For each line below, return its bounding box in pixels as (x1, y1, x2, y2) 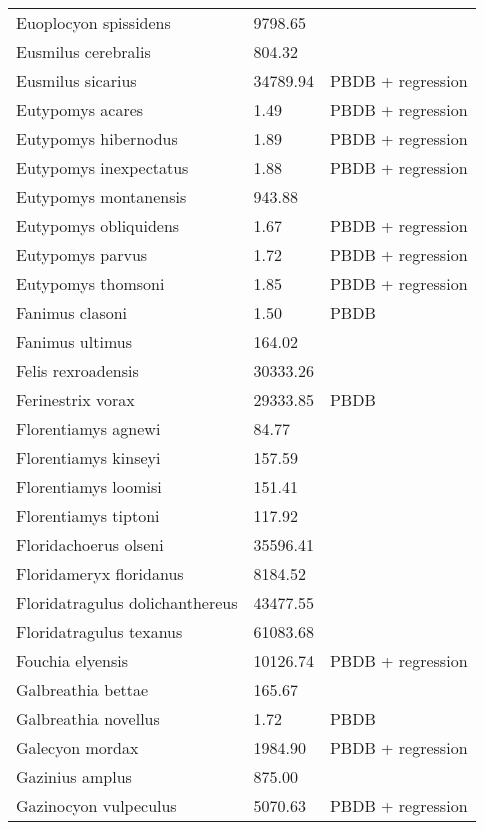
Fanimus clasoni (16, 301, 128, 324)
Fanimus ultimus (16, 330, 132, 353)
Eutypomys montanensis (16, 185, 187, 208)
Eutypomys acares (16, 98, 144, 121)
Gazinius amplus (16, 765, 132, 788)
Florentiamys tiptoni (16, 504, 160, 527)
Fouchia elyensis (16, 649, 128, 672)
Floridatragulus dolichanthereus (16, 591, 238, 614)
